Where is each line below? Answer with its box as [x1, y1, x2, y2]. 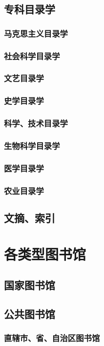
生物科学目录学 [4, 139, 60, 151]
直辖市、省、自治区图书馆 [4, 332, 100, 344]
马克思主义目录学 [4, 27, 68, 39]
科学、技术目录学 [4, 117, 68, 129]
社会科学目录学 [4, 49, 60, 62]
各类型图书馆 [4, 244, 86, 264]
